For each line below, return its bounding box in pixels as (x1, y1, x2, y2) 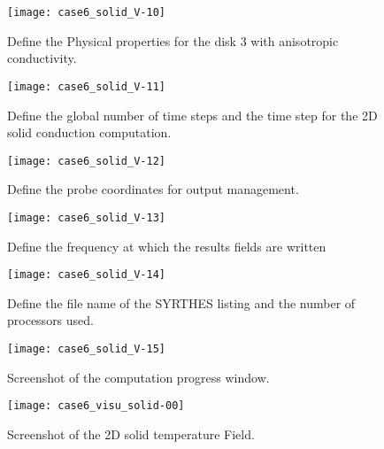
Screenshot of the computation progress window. (7, 368, 270, 386)
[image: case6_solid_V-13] (7, 211, 165, 224)
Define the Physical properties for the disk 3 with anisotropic (7, 31, 339, 50)
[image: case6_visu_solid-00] (7, 399, 185, 413)
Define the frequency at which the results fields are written (7, 236, 326, 255)
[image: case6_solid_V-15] (7, 343, 165, 356)
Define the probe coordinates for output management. (7, 180, 299, 198)
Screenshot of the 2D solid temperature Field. (7, 424, 255, 443)
